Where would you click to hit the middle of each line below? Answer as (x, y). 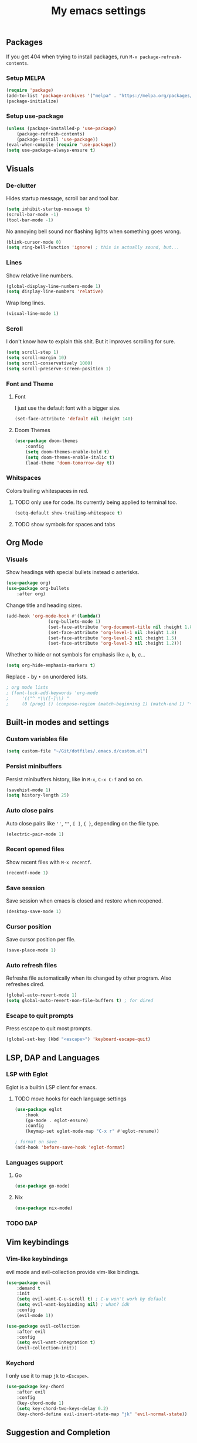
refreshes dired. (26, 984)
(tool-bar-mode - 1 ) (30, 220)
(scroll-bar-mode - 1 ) (33, 214)
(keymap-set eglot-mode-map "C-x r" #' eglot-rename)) (92, 1132)
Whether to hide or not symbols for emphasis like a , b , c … (76, 655)
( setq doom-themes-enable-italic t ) (70, 457)
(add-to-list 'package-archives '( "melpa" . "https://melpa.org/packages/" (101, 95)
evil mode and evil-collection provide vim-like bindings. (73, 1272)
